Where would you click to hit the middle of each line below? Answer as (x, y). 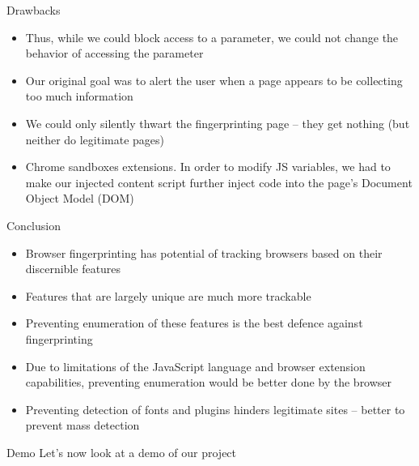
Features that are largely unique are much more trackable (168, 295)
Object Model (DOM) (80, 198)
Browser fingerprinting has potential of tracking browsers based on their (204, 252)
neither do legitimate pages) (95, 139)
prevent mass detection (83, 425)
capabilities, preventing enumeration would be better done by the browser (209, 382)
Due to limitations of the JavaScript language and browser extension (195, 366)
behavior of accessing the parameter (114, 53)
